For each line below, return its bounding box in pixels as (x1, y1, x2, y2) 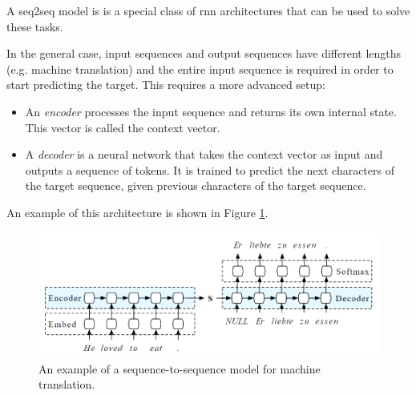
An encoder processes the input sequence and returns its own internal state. (25, 103, 397, 119)
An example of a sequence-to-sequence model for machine (38, 360, 321, 377)
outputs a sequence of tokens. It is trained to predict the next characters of (25, 161, 394, 178)
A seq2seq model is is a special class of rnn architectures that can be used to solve (6, 2, 410, 18)
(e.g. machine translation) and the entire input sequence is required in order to (6, 60, 394, 77)
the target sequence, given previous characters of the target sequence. (25, 177, 366, 194)
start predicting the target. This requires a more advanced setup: (6, 76, 325, 93)
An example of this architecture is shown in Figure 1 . (6, 204, 269, 220)
